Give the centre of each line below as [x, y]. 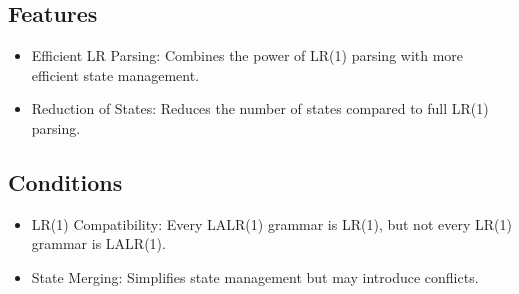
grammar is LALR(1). [98, 243]
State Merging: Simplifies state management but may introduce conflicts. [255, 276]
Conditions [65, 181]
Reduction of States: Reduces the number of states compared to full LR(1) [260, 108]
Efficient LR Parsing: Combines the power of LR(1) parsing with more [247, 55]
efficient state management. [115, 74]
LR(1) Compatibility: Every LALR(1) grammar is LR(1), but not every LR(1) [271, 223]
